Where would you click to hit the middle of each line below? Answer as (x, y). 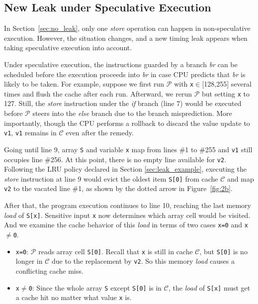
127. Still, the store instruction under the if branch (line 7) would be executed (123, 103)
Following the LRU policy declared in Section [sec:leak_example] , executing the (125, 169)
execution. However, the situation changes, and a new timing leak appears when (126, 38)
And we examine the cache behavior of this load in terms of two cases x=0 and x (126, 225)
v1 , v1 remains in (30, 133)
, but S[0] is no (223, 251)
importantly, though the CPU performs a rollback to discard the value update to (127, 123)
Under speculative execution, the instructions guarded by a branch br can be (121, 64)
